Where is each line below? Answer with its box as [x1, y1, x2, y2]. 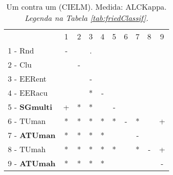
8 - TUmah [8, 143, 46, 155]
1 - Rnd [8, 45, 34, 56]
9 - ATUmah [8, 157, 56, 169]
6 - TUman [8, 115, 46, 126]
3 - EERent [8, 73, 47, 84]
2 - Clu [8, 59, 32, 70]
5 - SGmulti [8, 101, 53, 112]
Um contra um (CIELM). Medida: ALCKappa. [6, 1, 167, 12]
